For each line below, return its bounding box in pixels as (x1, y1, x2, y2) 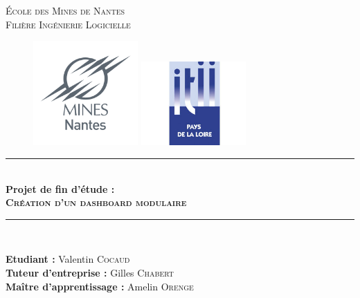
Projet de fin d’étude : (6, 181, 115, 196)
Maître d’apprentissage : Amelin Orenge (6, 279, 194, 293)
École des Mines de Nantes (6, 3, 125, 17)
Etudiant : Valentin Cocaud (6, 252, 130, 266)
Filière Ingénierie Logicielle (6, 17, 131, 31)
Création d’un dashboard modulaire (6, 195, 187, 209)
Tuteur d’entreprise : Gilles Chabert (6, 265, 174, 279)
